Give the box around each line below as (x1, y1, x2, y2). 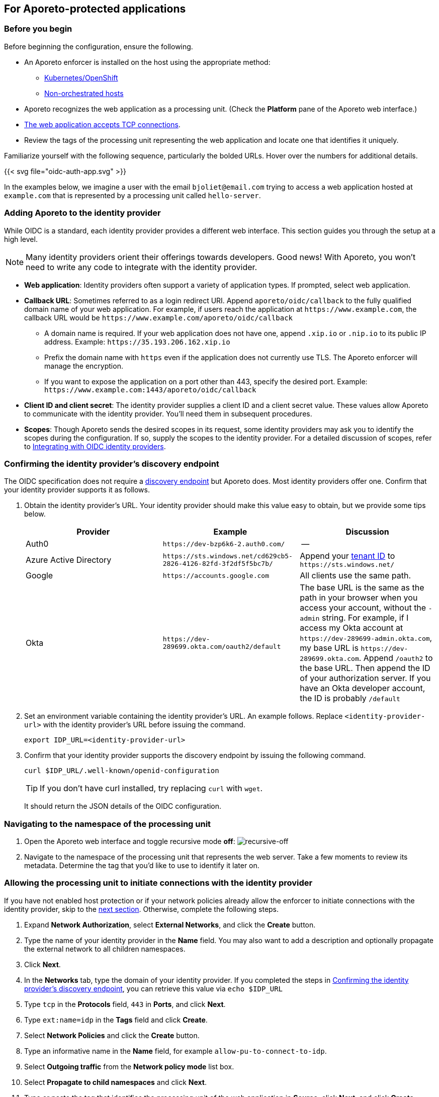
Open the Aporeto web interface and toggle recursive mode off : (24, 837, 235, 846)
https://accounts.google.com (162, 571, 269, 579)
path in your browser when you (300, 593, 418, 603)
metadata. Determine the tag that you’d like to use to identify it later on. (24, 861, 259, 870)
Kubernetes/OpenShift (44, 73, 118, 82)
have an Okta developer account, (300, 683, 425, 694)
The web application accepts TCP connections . (24, 120, 181, 129)
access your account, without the (300, 603, 426, 613)
